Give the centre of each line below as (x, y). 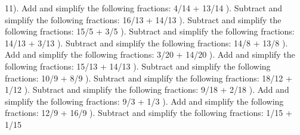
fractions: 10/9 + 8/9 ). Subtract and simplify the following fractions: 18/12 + (149, 78)
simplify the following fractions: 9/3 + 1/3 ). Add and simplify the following (144, 101)
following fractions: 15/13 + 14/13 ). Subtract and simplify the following (138, 66)
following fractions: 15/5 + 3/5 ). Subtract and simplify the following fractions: (150, 31)
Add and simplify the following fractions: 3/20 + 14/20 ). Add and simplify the (150, 54)
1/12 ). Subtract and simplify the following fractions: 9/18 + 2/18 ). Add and (147, 90)
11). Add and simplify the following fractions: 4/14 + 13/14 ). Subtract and (144, 8)
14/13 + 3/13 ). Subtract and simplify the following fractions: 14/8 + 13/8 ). (146, 43)
